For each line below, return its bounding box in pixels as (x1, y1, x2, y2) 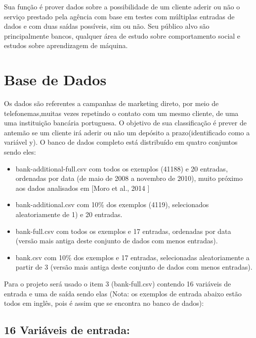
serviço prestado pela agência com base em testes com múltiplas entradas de (4, 11, 235, 21)
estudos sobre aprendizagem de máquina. (4, 40, 128, 51)
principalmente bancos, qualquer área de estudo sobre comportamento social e (4, 30, 241, 41)
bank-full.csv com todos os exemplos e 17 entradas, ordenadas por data (15, 225, 231, 236)
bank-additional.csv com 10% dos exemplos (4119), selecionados (15, 199, 209, 210)
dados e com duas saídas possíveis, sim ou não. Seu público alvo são (4, 21, 210, 31)
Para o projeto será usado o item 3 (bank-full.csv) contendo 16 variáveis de (4, 279, 231, 288)
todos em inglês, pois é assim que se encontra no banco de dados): (4, 298, 204, 308)
